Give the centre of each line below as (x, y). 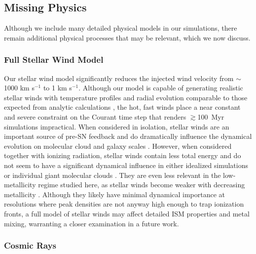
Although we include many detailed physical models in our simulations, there (121, 28)
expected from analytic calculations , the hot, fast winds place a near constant (122, 107)
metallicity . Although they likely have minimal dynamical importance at (115, 194)
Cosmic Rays (30, 245)
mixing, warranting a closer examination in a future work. (91, 223)
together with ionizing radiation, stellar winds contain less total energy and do (123, 155)
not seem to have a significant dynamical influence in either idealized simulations (126, 165)
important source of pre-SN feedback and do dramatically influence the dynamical (128, 136)
